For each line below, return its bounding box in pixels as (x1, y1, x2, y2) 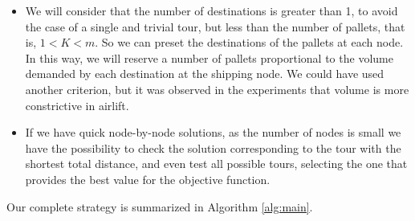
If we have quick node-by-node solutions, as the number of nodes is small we (25, 124, 401, 141)
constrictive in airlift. (25, 96, 129, 113)
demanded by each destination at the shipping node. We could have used (25, 65, 384, 82)
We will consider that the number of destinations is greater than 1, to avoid (25, 2, 398, 18)
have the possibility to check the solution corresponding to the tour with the (25, 139, 401, 156)
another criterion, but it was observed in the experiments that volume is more (25, 80, 409, 97)
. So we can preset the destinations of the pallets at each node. (95, 34, 404, 51)
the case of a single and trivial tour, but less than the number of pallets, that (25, 18, 405, 35)
